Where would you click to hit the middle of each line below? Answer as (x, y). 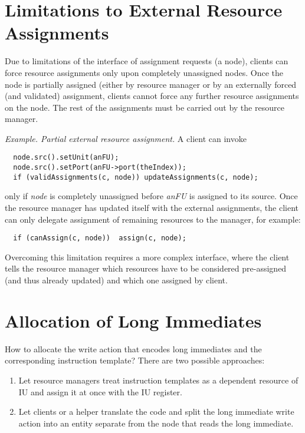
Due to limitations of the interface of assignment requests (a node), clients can (147, 61)
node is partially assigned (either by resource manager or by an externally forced (151, 84)
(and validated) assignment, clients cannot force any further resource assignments (152, 96)
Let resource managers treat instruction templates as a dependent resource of (158, 380)
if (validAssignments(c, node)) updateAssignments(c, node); (136, 177)
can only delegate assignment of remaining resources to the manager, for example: (153, 219)
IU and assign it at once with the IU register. (100, 391)
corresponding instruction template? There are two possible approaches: (135, 360)
